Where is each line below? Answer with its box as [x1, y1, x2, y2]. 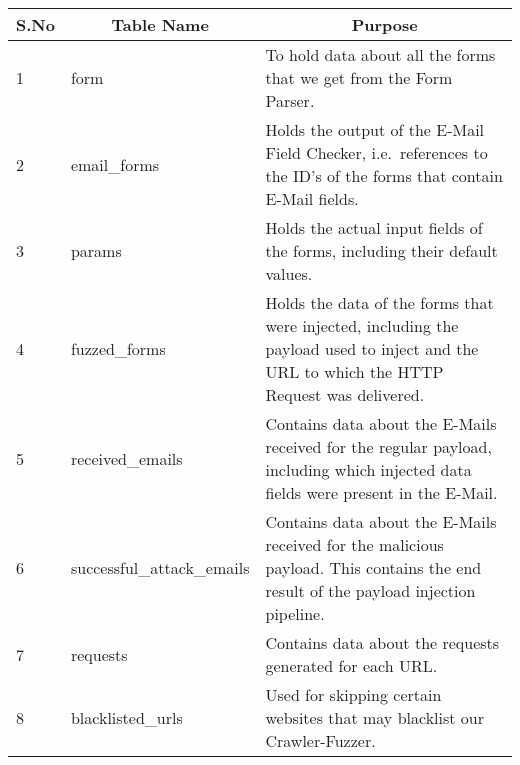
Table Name [111, 13, 209, 36]
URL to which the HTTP [265, 360, 444, 383]
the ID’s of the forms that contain [265, 164, 503, 187]
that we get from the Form [265, 66, 453, 89]
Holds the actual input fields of [265, 216, 483, 239]
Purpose [351, 13, 418, 36]
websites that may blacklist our [265, 706, 484, 729]
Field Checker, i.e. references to [265, 141, 488, 164]
